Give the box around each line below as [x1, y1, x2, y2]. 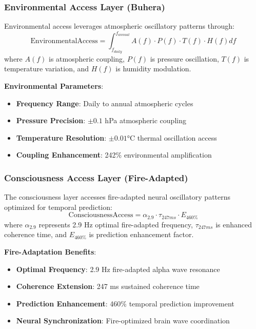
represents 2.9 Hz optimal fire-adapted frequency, [38, 219, 193, 229]
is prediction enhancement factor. [89, 229, 194, 240]
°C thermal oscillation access [127, 132, 217, 143]
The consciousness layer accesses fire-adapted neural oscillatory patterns [4, 191, 231, 202]
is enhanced [215, 219, 252, 229]
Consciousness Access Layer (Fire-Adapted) [4, 171, 188, 184]
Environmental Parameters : [4, 80, 104, 91]
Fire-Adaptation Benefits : [4, 246, 96, 257]
